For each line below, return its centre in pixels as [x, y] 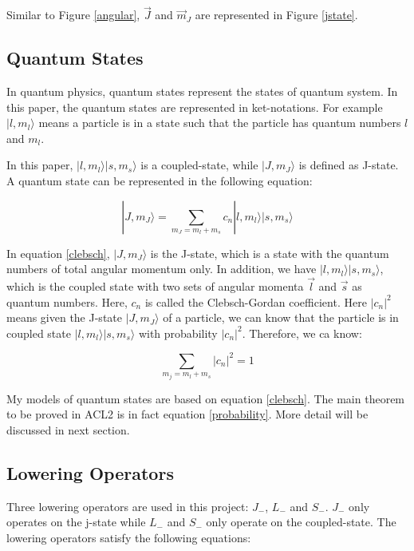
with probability [178, 333]
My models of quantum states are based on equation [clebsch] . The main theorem [206, 398]
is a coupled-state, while [199, 165]
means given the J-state [64, 317]
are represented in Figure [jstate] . [276, 15]
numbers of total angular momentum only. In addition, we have [162, 269]
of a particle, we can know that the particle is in [281, 317]
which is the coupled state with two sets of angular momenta [155, 285]
